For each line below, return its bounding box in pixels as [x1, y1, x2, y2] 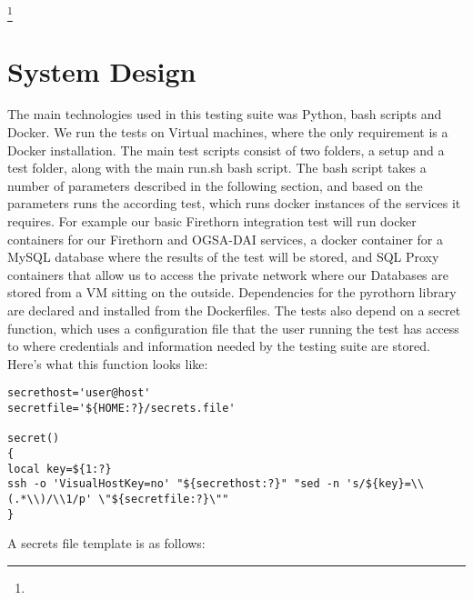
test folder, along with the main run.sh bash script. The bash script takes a [7, 158, 427, 177]
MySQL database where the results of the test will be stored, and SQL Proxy [7, 247, 439, 266]
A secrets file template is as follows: [7, 534, 206, 553]
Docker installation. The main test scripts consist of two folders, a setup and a [7, 140, 445, 159]
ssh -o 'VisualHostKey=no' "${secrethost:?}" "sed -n [7, 477, 340, 491]
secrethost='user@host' [7, 386, 151, 400]
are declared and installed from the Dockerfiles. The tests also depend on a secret [7, 300, 461, 319]
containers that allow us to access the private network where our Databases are [7, 265, 448, 284]
